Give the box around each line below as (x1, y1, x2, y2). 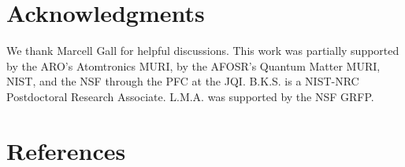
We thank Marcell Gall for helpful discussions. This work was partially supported (6, 42, 399, 59)
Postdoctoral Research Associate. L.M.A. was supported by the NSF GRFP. (6, 88, 374, 104)
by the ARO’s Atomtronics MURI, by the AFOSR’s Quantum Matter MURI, (6, 57, 381, 74)
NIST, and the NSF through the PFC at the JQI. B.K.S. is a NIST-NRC (6, 73, 359, 89)
